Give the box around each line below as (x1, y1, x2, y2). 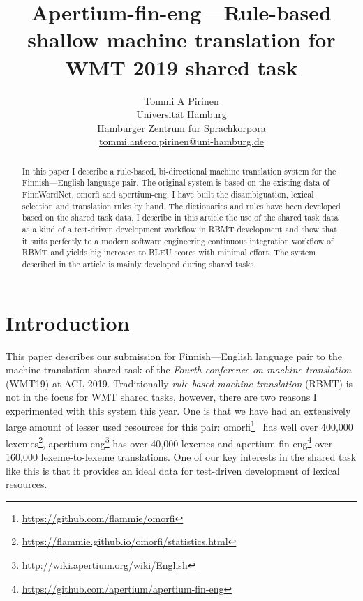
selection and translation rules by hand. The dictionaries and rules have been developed (22, 200, 341, 212)
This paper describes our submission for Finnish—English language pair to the (6, 348, 342, 363)
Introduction (6, 308, 130, 336)
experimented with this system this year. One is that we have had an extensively (6, 403, 351, 417)
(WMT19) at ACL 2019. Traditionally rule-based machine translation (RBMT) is (6, 376, 353, 390)
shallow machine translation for (27, 25, 336, 54)
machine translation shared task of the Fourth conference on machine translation (6, 362, 352, 377)
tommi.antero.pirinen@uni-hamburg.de (99, 134, 264, 149)
